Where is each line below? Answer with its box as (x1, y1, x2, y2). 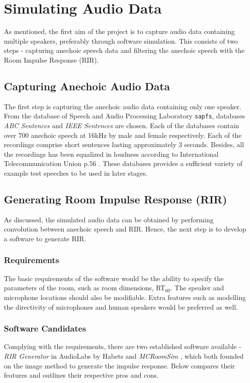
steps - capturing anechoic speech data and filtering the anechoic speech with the (4, 45, 245, 55)
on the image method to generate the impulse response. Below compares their (4, 360, 235, 370)
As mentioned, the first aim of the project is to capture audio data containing (4, 26, 235, 36)
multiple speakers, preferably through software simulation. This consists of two (4, 35, 238, 46)
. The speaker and (170, 283, 224, 293)
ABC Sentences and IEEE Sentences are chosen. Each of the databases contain (4, 120, 239, 130)
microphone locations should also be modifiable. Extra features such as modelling (4, 292, 246, 302)
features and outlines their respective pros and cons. (4, 370, 159, 380)
